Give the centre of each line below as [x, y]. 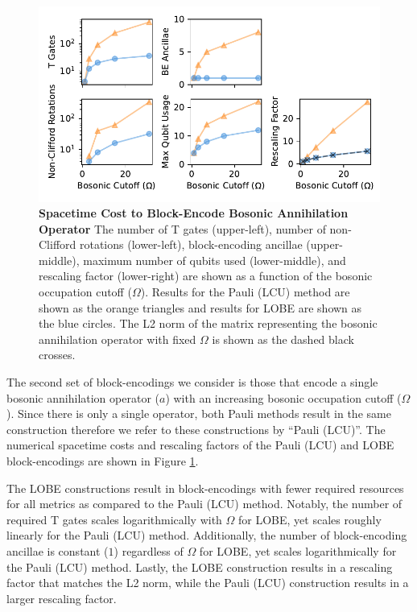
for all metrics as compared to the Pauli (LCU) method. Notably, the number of [204, 504]
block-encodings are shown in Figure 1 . [103, 461]
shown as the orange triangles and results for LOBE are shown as [200, 307]
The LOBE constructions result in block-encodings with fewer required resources [205, 488]
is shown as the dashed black [283, 339]
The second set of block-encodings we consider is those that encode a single [192, 382]
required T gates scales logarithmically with [114, 519]
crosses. [57, 355]
